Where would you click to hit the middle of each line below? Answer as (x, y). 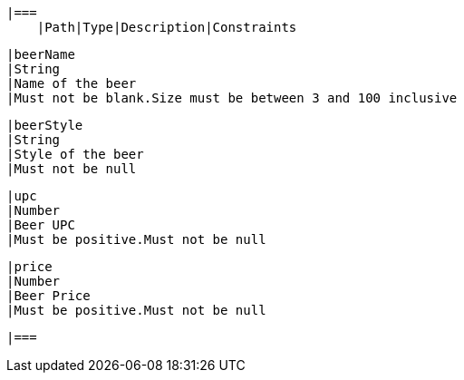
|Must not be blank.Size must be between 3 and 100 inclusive (232, 98)
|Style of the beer (75, 154)
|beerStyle (45, 125)
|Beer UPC (41, 225)
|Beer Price (48, 296)
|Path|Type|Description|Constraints (167, 27)
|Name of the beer (72, 83)
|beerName (41, 54)
